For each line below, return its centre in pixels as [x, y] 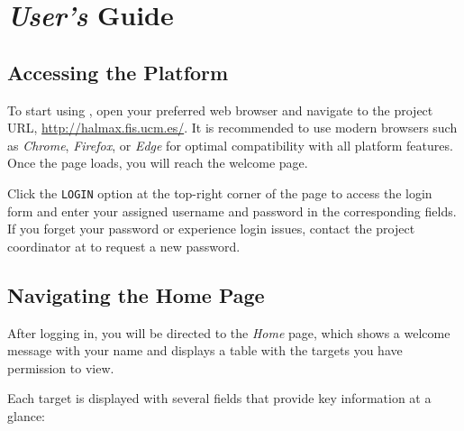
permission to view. [61, 367]
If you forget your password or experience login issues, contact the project [211, 229]
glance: [26, 415]
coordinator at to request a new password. [124, 246]
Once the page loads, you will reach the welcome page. [158, 163]
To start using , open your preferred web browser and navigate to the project [220, 110]
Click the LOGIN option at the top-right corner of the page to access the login [220, 193]
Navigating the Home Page [136, 294]
